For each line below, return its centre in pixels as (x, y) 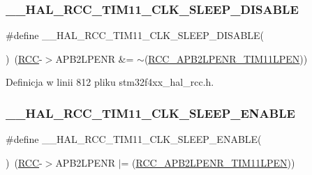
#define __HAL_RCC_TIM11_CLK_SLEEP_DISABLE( (135, 35)
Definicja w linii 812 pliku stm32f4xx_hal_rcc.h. (110, 82)
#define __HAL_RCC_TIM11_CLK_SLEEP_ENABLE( (134, 139)
